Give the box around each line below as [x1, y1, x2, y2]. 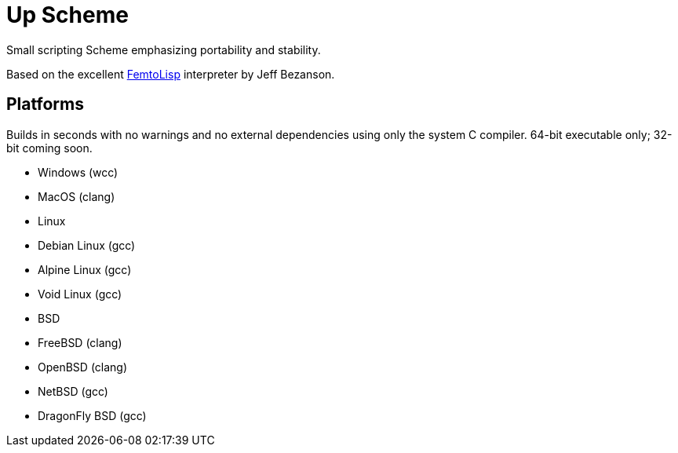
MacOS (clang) [38, 189, 115, 203]
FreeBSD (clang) [38, 335, 122, 349]
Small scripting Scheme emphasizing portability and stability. [6, 42, 321, 57]
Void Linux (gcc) [38, 287, 122, 301]
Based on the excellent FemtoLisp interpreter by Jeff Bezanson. [6, 67, 335, 81]
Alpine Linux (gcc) [38, 262, 132, 276]
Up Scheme [6, 2, 129, 28]
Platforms [6, 94, 84, 115]
